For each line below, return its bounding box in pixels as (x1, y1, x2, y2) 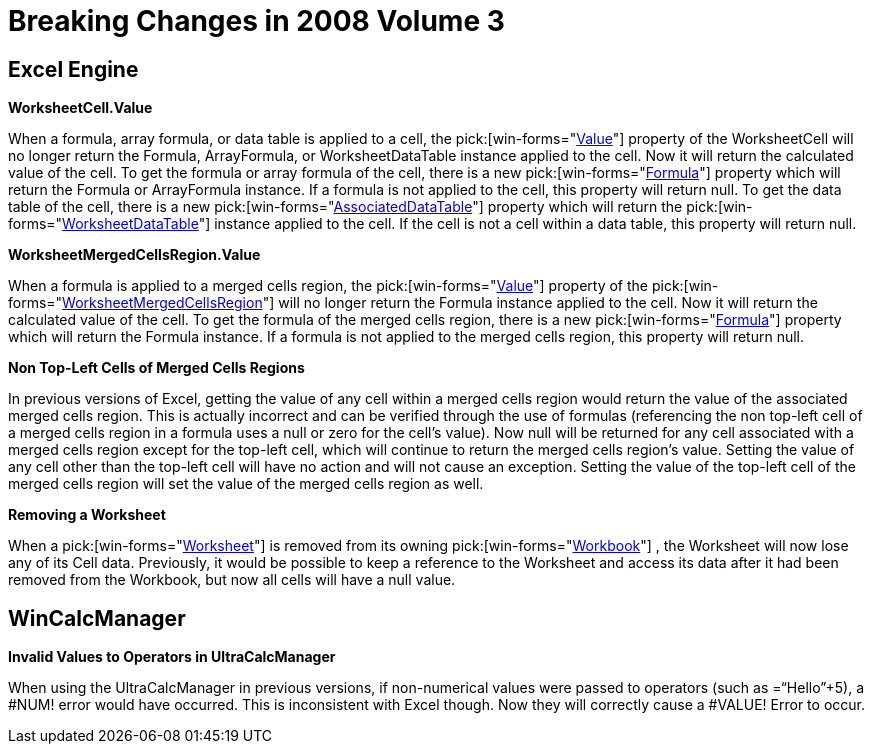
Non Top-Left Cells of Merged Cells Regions (8, 359, 305, 377)
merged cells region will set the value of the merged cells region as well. (8, 475, 484, 493)
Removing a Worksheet (8, 506, 166, 524)
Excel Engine (8, 56, 139, 82)
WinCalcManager (8, 605, 186, 631)
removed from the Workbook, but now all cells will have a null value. (8, 571, 456, 589)
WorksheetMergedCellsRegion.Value (8, 246, 261, 264)
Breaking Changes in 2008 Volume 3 (8, 4, 505, 38)
